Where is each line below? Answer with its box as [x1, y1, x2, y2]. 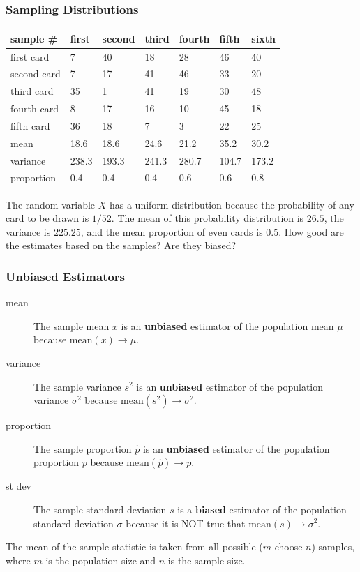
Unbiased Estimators [6, 267, 126, 285]
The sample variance [33, 379, 121, 393]
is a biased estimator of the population [177, 502, 347, 516]
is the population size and [45, 552, 156, 567]
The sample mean [33, 318, 110, 333]
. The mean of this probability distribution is [111, 211, 304, 225]
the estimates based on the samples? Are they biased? [6, 238, 237, 253]
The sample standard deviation [33, 502, 167, 516]
